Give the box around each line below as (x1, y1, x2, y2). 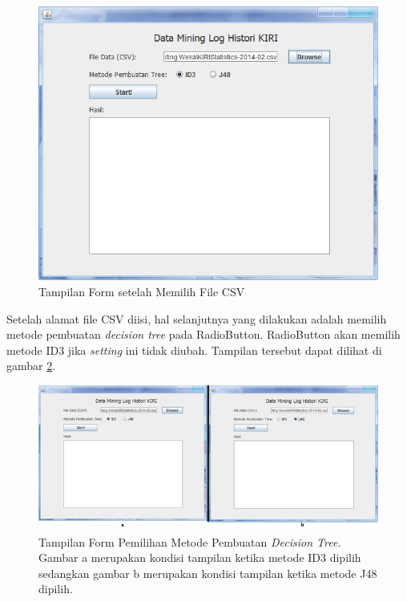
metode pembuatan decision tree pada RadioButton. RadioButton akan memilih (6, 326, 401, 343)
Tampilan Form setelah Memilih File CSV (38, 283, 245, 299)
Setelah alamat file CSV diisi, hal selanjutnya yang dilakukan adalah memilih (6, 310, 387, 327)
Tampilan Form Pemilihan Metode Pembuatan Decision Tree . (38, 533, 341, 550)
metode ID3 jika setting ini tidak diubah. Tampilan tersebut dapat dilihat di (6, 341, 382, 358)
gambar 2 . (6, 357, 56, 374)
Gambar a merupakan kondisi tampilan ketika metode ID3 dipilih (38, 549, 361, 566)
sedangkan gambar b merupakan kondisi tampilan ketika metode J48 (38, 564, 377, 581)
